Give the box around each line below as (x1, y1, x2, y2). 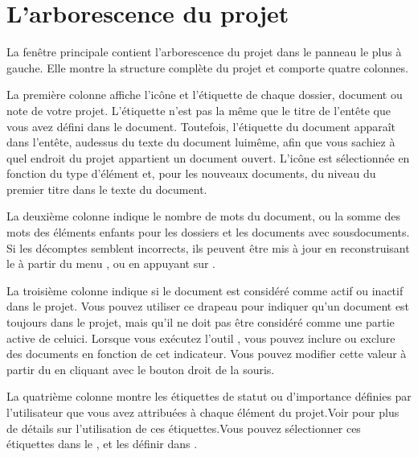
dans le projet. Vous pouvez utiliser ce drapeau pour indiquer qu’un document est (6, 298, 410, 315)
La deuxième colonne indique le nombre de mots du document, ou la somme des (6, 208, 401, 224)
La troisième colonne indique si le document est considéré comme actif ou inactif (6, 282, 404, 298)
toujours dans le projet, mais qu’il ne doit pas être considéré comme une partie (6, 314, 395, 331)
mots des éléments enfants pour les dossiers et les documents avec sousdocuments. (6, 224, 410, 241)
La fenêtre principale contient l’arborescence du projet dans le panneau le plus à (6, 43, 402, 60)
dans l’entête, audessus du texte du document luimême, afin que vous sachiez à (6, 134, 395, 150)
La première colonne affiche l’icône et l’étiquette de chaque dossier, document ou (6, 86, 403, 103)
